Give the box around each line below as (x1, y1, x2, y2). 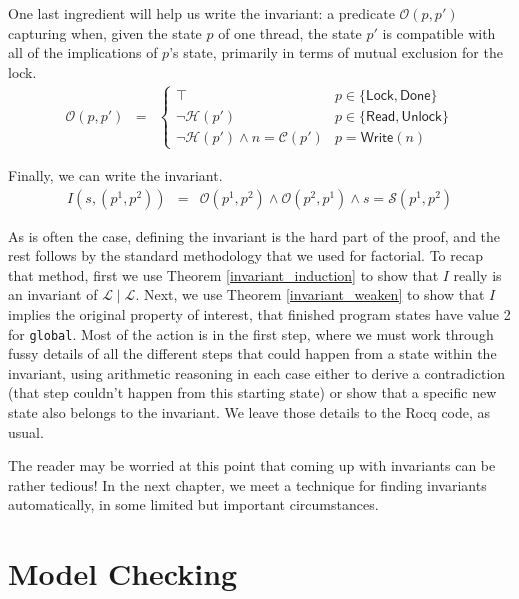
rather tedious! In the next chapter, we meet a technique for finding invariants (8, 474, 487, 495)
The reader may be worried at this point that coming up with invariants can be (8, 455, 496, 476)
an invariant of (8, 284, 98, 305)
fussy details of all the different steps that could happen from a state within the (8, 343, 497, 364)
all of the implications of (8, 42, 158, 63)
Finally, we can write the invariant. (8, 164, 223, 185)
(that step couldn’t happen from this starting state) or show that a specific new (8, 382, 497, 403)
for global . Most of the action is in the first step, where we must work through (8, 323, 494, 344)
